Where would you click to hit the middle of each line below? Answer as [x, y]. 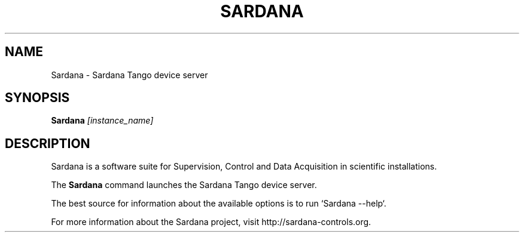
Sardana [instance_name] [102, 121]
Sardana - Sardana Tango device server [130, 75]
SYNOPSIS [37, 98]
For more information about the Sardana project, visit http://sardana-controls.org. [211, 222]
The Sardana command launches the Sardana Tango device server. [184, 185]
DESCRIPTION [48, 143]
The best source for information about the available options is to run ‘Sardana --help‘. [219, 204]
